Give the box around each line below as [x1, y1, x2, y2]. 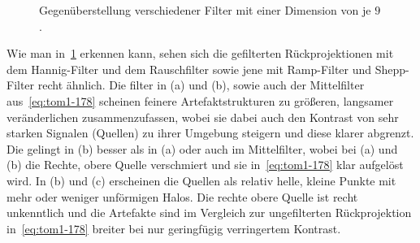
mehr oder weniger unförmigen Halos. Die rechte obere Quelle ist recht [6, 188, 358, 205]
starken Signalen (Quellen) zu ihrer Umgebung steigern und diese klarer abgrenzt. [6, 124, 414, 141]
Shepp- [375, 60, 409, 77]
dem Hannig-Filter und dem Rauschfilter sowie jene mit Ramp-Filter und [6, 60, 372, 77]
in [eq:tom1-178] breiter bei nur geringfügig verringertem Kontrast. [6, 219, 341, 236]
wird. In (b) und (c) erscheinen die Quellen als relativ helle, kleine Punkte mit [6, 171, 396, 189]
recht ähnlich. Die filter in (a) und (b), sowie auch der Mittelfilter [37, 76, 365, 93]
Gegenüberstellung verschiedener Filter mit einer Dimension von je [39, 2, 371, 18]
